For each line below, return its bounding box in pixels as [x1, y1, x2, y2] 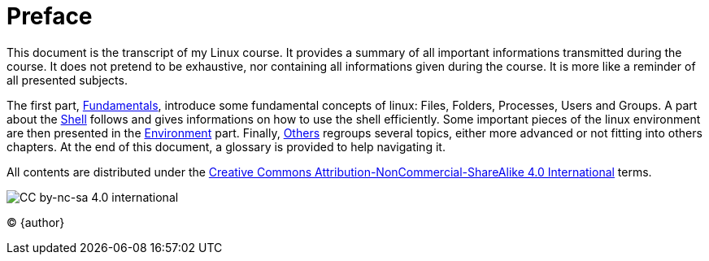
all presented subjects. [7, 72, 128, 87]
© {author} [7, 215, 65, 229]
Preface [7, 2, 93, 30]
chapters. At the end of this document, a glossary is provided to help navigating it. [7, 139, 446, 154]
